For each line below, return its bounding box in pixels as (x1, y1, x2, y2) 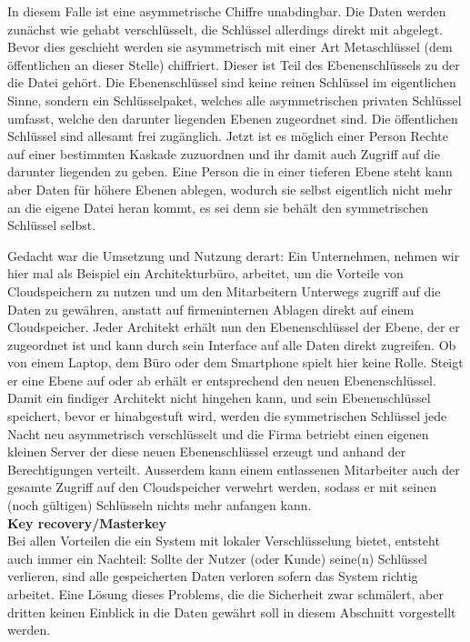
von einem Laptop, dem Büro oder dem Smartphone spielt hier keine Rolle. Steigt (7, 353, 464, 372)
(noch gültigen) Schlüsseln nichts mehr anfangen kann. (7, 496, 312, 515)
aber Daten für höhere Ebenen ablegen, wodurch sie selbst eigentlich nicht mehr (7, 179, 453, 198)
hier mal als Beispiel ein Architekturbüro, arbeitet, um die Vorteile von (7, 264, 404, 283)
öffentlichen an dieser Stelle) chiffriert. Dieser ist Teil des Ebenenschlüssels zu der (7, 55, 460, 74)
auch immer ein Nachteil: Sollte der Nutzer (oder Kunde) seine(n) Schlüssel (7, 548, 427, 567)
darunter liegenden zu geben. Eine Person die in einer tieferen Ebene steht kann (7, 162, 453, 181)
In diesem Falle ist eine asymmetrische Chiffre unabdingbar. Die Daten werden (7, 2, 446, 20)
